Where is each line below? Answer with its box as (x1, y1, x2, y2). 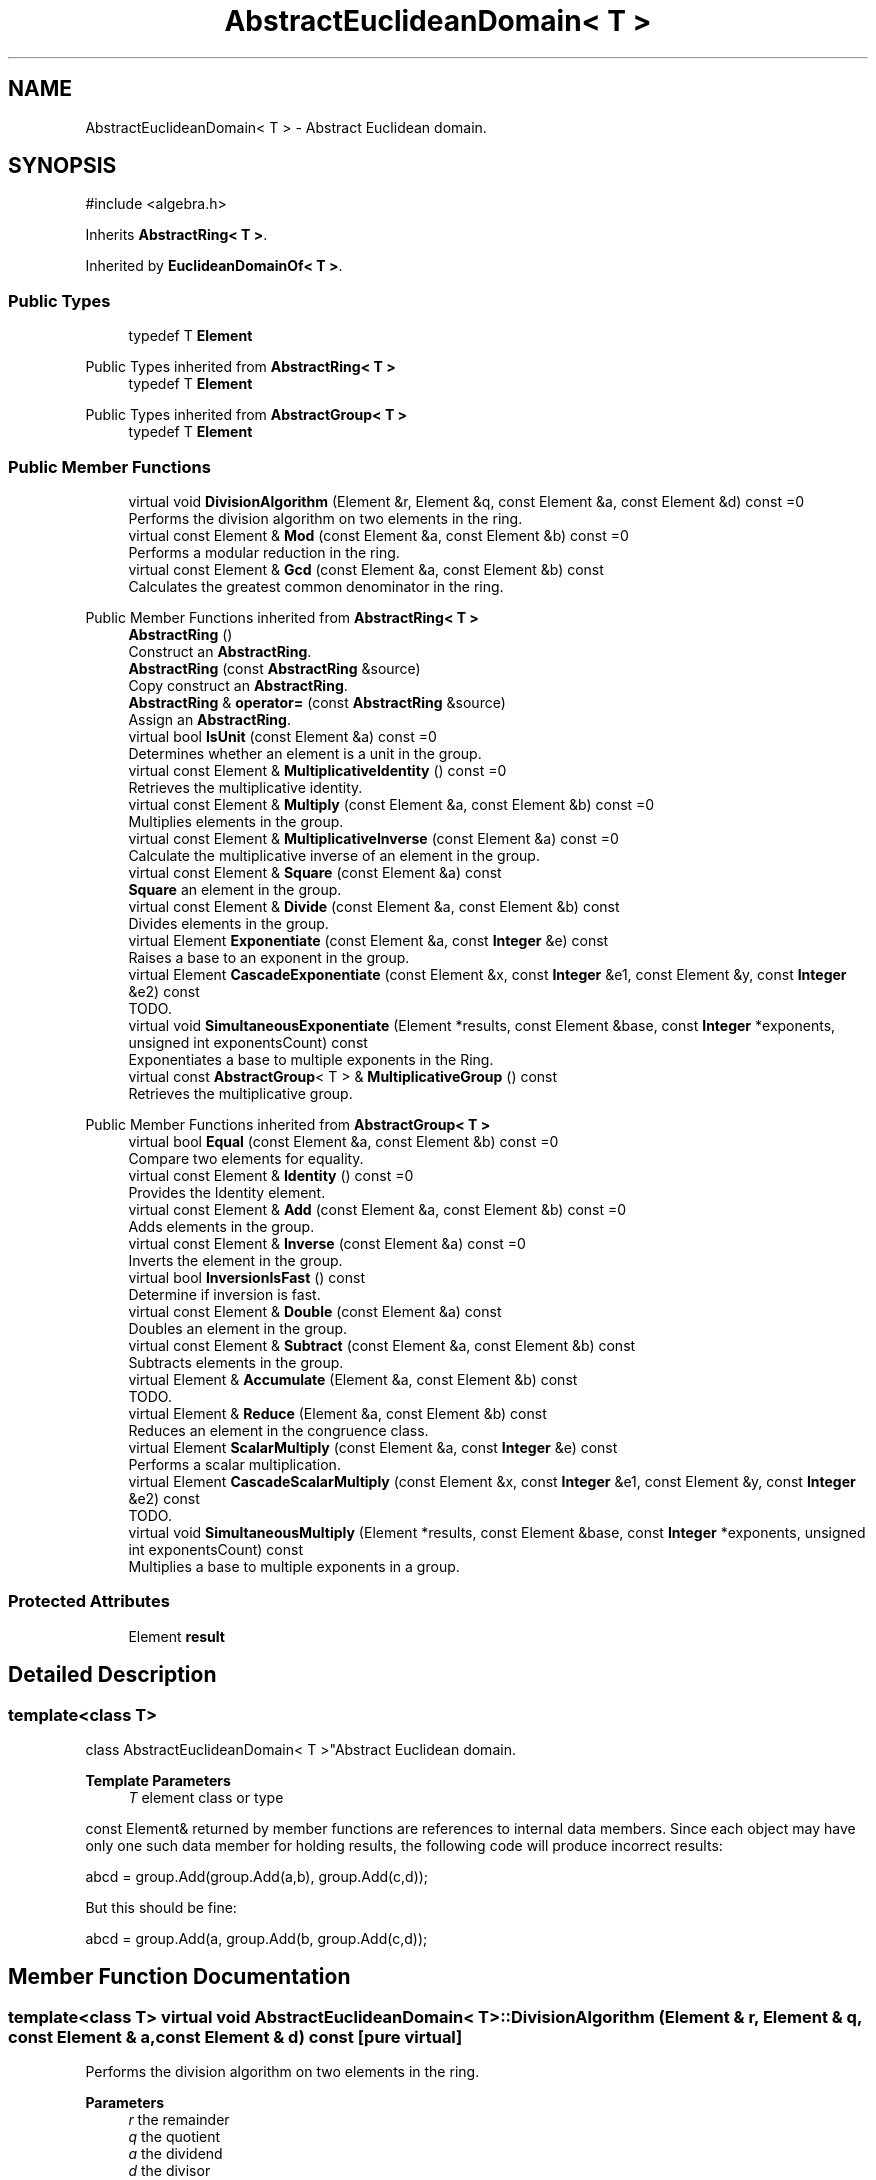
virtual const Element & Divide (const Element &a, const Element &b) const (128, 897, 620, 915)
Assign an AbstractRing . (128, 710, 291, 728)
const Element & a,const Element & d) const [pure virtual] (8, 2026, 463, 2047)
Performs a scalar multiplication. (128, 1455, 341, 1473)
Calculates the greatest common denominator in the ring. (128, 577, 504, 595)
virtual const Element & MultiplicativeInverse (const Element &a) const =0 (128, 829, 619, 847)
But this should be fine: (85, 1898, 237, 1916)
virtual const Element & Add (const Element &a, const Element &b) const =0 (128, 1200, 627, 1218)
